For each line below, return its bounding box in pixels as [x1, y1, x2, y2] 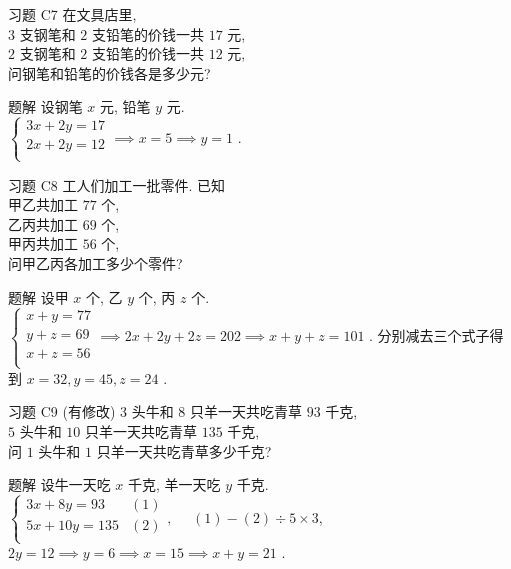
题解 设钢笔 [8, 96, 83, 117]
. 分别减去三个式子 [369, 325, 490, 346]
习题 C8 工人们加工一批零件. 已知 [8, 174, 225, 195]
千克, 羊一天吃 [128, 474, 221, 495]
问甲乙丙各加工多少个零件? [8, 252, 183, 273]
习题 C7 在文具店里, [8, 4, 137, 24]
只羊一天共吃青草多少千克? [96, 440, 272, 461]
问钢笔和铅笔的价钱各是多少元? [8, 62, 211, 83]
